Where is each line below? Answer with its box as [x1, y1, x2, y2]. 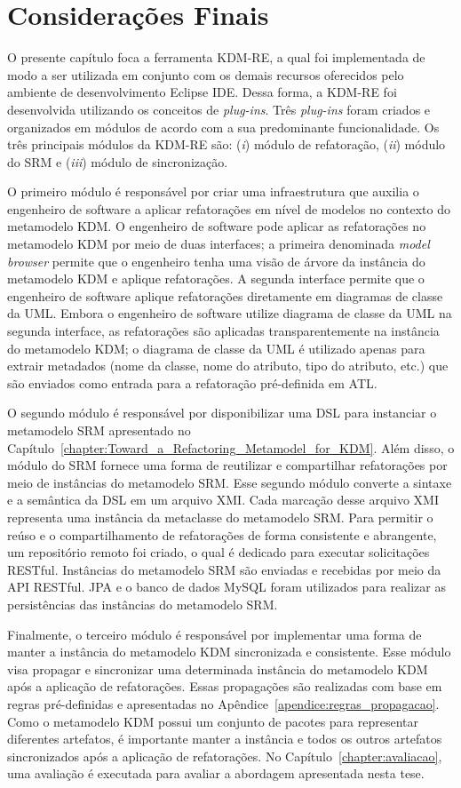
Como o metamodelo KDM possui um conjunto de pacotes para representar [7, 712, 419, 730]
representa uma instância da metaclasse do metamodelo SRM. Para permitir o [7, 507, 433, 526]
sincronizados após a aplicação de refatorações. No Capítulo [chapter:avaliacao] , [7, 746, 442, 765]
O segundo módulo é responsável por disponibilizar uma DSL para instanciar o [7, 403, 437, 422]
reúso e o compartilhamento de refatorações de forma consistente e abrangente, [7, 525, 437, 544]
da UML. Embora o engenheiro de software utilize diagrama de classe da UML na [7, 304, 452, 322]
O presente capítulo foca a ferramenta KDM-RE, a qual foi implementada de [7, 48, 425, 67]
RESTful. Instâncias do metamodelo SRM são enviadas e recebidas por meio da [7, 560, 441, 578]
